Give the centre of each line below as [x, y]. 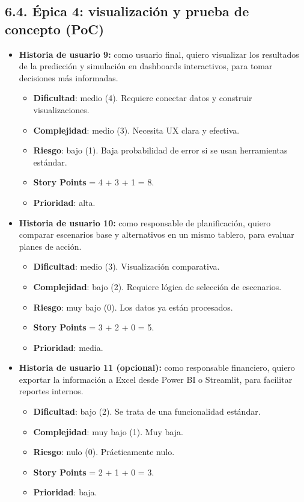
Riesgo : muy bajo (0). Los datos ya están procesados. [133, 307]
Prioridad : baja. [65, 492]
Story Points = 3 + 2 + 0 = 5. [94, 327]
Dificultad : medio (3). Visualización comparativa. [126, 266]
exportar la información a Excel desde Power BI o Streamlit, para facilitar [156, 379]
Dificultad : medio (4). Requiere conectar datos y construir [143, 98]
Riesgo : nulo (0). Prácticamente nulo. [104, 452]
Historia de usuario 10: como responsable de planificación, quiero [145, 222]
